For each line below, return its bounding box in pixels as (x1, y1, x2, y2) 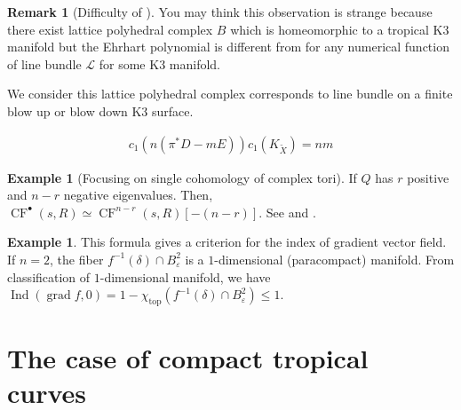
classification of (7, 267, 91, 286)
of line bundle (7, 54, 82, 73)
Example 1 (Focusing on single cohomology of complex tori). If (7, 168, 357, 186)
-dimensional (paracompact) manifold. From (214, 249, 455, 268)
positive (407, 168, 449, 186)
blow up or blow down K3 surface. (7, 101, 194, 120)
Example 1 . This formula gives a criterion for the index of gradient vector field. (7, 233, 447, 251)
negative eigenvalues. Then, (63, 185, 213, 204)
